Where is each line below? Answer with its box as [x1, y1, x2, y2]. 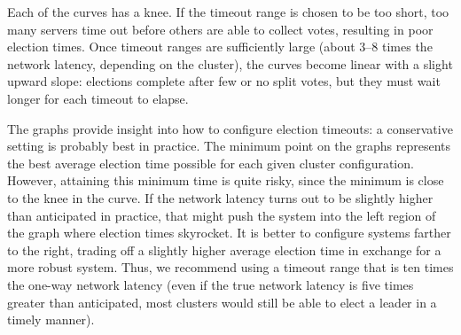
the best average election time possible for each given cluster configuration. [7, 153, 414, 172]
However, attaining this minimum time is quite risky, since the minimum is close [7, 171, 444, 190]
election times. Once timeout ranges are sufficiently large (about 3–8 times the [7, 37, 433, 56]
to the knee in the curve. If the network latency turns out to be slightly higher [7, 188, 434, 206]
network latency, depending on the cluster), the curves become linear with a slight [7, 54, 453, 73]
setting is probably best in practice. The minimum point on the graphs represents [7, 136, 450, 155]
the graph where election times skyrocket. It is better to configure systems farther [7, 223, 451, 242]
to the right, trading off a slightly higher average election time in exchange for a [7, 240, 441, 259]
